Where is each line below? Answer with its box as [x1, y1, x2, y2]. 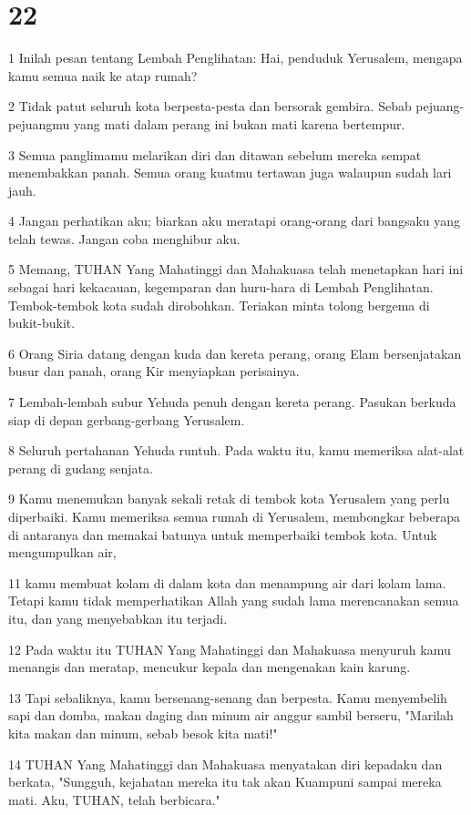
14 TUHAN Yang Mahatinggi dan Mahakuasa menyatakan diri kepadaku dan [8, 754, 443, 773]
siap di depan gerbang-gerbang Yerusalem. [8, 410, 245, 429]
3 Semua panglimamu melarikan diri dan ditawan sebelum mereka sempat [8, 145, 422, 164]
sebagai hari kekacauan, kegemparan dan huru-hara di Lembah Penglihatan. [8, 278, 434, 297]
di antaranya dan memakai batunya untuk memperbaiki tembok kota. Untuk [8, 525, 437, 544]
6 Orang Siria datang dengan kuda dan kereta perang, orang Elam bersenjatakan [8, 343, 462, 362]
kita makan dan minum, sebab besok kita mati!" [8, 723, 278, 742]
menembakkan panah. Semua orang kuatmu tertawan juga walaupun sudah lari [8, 163, 452, 182]
